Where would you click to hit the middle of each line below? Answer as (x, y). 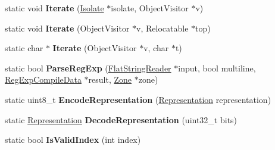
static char (24, 48)
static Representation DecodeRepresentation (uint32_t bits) (121, 119)
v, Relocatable (162, 28)
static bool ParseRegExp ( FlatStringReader (88, 68)
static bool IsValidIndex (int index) (73, 140)
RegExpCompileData (43, 79)
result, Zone (110, 79)
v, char (156, 48)
